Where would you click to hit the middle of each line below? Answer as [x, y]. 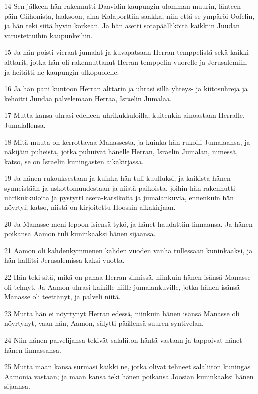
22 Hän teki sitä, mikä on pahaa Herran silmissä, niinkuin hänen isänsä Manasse [128, 277]
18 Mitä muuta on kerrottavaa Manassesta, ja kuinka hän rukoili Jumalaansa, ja [127, 141]
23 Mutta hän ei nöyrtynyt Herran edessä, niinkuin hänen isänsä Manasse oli [122, 313]
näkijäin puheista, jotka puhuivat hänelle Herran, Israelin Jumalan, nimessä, [121, 151]
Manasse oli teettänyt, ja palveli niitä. [63, 296]
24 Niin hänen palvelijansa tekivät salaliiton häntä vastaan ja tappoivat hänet [123, 340]
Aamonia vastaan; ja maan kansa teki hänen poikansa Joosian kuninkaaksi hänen [129, 376]
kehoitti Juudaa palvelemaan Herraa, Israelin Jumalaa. [88, 98]
